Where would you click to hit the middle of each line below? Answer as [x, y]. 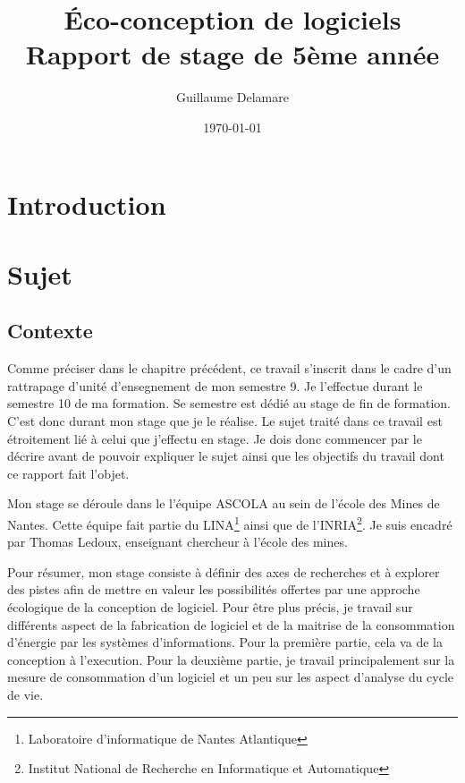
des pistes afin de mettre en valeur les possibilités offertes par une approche [214, 589]
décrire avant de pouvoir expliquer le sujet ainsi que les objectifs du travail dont [226, 456]
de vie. [25, 695]
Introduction [87, 204]
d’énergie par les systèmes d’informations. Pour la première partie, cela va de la [225, 642]
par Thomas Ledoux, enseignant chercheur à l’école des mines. [178, 542]
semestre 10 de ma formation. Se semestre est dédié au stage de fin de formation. [229, 403]
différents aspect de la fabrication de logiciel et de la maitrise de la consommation [231, 624]
